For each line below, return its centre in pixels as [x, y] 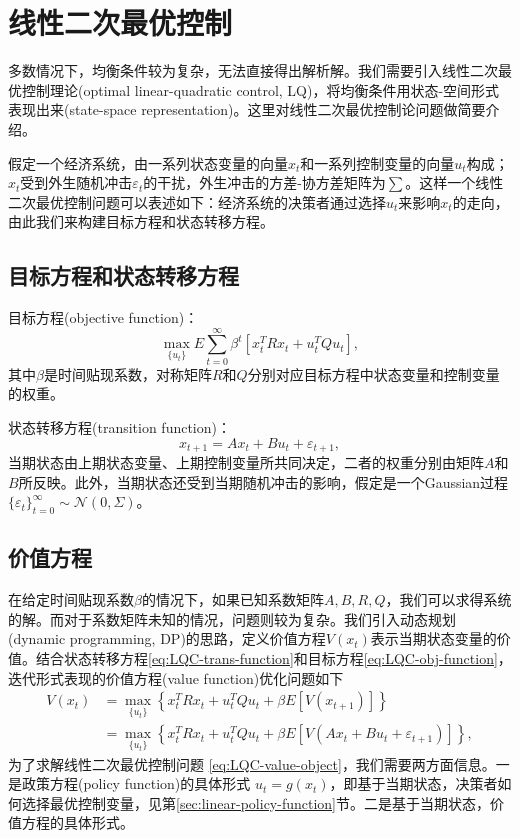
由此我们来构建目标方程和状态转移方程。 [141, 221]
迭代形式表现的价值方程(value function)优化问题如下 [176, 677]
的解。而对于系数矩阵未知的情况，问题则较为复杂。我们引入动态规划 [232, 618]
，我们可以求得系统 [448, 599]
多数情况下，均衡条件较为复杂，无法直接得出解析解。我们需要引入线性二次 [253, 70]
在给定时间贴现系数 [71, 599]
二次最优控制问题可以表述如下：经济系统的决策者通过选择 [197, 201]
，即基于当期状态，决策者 [413, 783]
